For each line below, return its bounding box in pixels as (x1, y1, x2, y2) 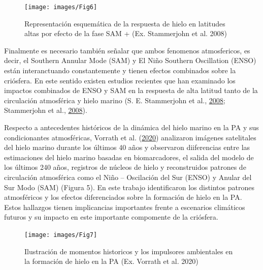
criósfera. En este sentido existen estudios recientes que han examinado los (4, 75, 236, 85)
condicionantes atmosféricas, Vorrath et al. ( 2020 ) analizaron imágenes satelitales (4, 132, 256, 142)
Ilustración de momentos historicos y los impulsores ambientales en (24, 246, 233, 256)
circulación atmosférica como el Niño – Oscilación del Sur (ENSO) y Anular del (4, 171, 252, 182)
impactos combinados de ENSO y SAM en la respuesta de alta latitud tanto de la (4, 85, 258, 96)
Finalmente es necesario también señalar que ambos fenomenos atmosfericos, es (4, 45, 250, 55)
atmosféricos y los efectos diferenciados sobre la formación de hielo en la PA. (4, 192, 242, 202)
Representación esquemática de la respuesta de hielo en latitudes (24, 18, 225, 28)
